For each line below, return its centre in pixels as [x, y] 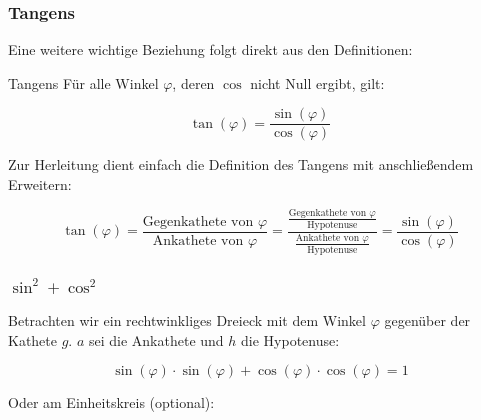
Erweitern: [40, 184]
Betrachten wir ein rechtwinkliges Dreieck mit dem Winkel [187, 320]
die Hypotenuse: [290, 339]
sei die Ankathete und [156, 339]
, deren [193, 82]
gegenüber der [427, 320]
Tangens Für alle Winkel [83, 82]
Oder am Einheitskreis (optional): [111, 402]
